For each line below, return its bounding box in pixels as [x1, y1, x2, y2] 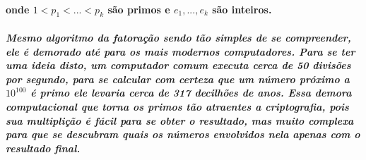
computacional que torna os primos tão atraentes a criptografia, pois [6, 99, 349, 113]
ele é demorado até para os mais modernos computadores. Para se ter [6, 44, 355, 59]
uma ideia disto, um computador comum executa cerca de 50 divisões [6, 58, 351, 73]
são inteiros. [212, 1, 272, 16]
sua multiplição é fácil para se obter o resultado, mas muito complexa [6, 113, 354, 128]
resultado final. [6, 140, 81, 155]
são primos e [107, 1, 170, 16]
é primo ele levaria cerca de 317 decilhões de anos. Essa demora [30, 85, 352, 100]
